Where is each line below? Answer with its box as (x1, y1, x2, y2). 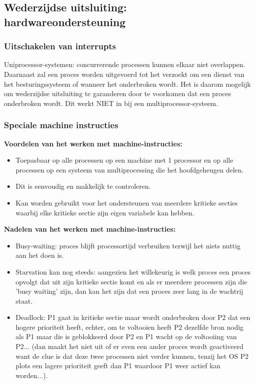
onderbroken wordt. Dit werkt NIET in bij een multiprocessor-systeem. (4, 98, 218, 108)
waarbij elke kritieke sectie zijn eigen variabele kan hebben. (15, 207, 194, 217)
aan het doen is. (15, 250, 64, 260)
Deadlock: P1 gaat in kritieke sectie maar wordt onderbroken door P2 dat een (15, 312, 251, 322)
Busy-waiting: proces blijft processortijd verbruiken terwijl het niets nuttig (15, 240, 241, 250)
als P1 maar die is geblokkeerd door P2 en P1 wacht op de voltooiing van (15, 331, 237, 342)
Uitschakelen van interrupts (4, 40, 116, 52)
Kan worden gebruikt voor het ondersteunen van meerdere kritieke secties (15, 197, 238, 208)
